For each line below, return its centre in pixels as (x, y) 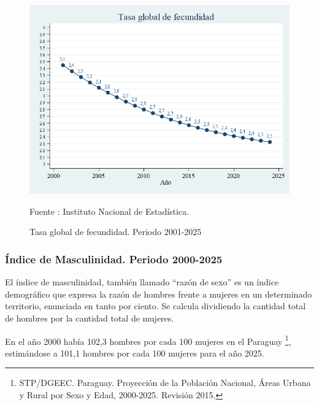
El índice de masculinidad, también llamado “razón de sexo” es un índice (142, 282)
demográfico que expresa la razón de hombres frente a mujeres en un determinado (159, 294)
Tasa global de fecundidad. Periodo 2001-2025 (116, 232)
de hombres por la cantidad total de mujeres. (90, 318)
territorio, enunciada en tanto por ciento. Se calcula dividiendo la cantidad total (156, 306)
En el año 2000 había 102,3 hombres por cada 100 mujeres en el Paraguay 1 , (148, 340)
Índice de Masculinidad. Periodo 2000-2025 (114, 259)
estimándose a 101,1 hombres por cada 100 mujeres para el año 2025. (135, 353)
